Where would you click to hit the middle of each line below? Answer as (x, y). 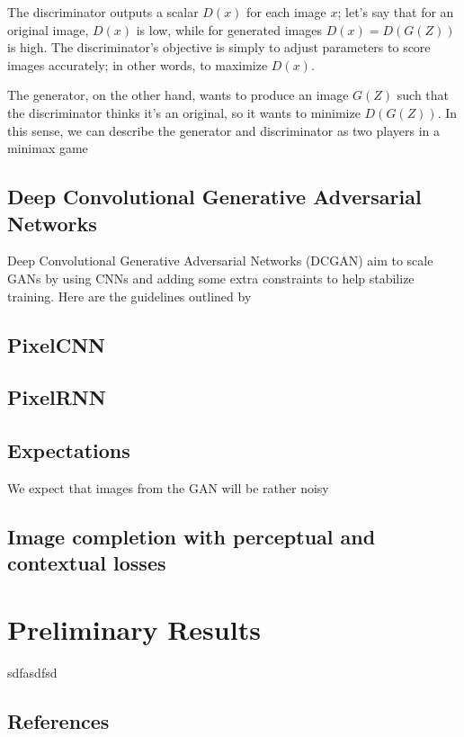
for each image (286, 12)
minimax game (48, 148)
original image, (48, 29)
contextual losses (87, 563)
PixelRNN (57, 397)
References (58, 720)
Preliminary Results (134, 629)
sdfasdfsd (32, 672)
